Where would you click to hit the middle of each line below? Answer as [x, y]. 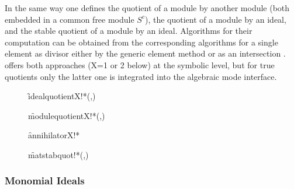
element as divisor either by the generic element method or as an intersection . [145, 53]
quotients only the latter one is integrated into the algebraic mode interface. [141, 76]
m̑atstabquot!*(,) [58, 154]
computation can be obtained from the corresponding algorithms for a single [141, 42]
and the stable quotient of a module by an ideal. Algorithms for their [129, 31]
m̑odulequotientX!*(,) [67, 115]
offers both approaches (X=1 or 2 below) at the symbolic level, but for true [140, 64]
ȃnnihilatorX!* [54, 135]
